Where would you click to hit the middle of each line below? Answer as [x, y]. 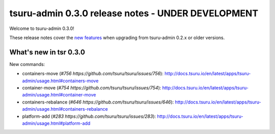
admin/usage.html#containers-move [60, 81]
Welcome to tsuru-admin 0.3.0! [42, 28]
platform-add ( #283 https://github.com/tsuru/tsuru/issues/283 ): [89, 116]
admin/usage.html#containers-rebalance [65, 109]
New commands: [27, 64]
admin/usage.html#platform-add [56, 123]
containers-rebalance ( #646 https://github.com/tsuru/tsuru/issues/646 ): [98, 102]
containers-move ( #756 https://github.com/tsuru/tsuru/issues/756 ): [93, 74]
